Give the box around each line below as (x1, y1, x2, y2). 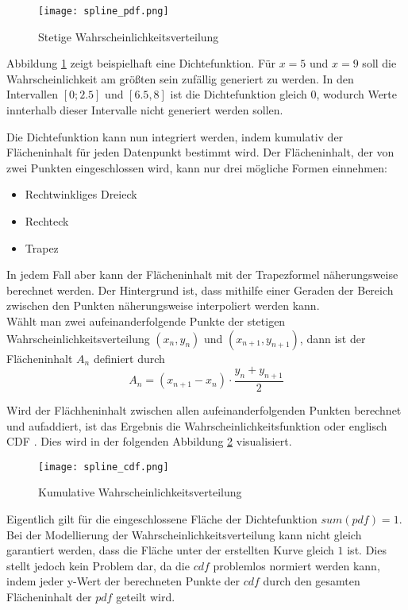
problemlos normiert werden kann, (213, 557, 380, 573)
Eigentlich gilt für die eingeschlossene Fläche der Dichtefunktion (6, 511, 318, 527)
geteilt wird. (116, 588, 175, 604)
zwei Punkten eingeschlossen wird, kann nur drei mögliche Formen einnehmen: (6, 159, 387, 176)
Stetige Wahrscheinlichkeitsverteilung (38, 28, 219, 44)
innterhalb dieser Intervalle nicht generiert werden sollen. (6, 102, 283, 118)
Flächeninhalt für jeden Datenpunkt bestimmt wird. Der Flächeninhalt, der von (6, 144, 395, 160)
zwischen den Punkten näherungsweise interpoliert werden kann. (6, 297, 320, 314)
